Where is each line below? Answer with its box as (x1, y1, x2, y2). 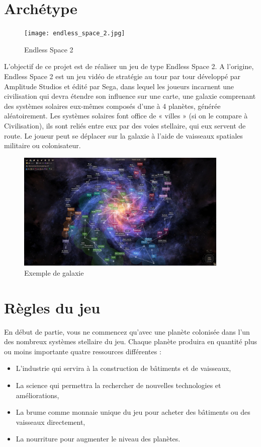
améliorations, (16, 390, 59, 400)
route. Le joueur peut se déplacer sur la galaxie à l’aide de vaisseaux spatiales (4, 130, 243, 141)
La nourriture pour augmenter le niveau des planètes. (16, 433, 181, 444)
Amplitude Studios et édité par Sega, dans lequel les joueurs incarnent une (4, 81, 234, 91)
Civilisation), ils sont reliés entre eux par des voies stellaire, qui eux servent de (4, 120, 246, 131)
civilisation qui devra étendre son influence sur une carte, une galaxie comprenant (4, 91, 256, 101)
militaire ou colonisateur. (4, 140, 81, 151)
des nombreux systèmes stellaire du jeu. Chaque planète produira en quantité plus (4, 336, 257, 347)
